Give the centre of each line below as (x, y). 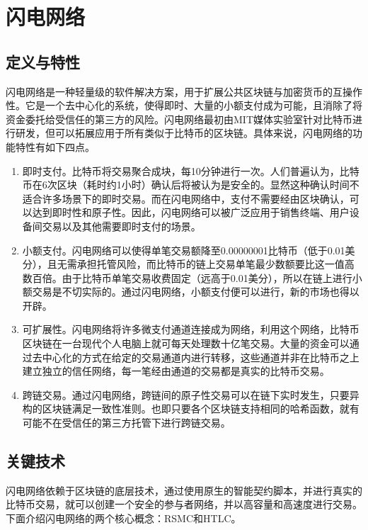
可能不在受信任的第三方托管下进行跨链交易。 (126, 423)
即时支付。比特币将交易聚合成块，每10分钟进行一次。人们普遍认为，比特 (191, 170)
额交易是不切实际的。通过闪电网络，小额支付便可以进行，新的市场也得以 (191, 292)
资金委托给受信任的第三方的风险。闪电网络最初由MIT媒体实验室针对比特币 (179, 119)
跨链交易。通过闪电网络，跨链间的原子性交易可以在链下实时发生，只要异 (191, 394)
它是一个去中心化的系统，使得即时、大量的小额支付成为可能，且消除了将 (194, 105)
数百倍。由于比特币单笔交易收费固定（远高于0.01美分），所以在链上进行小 (192, 277)
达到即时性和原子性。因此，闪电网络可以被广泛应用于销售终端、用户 (191, 212)
